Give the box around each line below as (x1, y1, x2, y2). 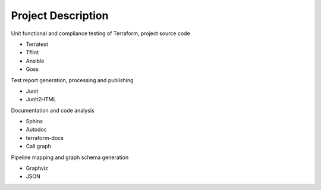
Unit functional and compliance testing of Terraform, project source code (11, 30, 190, 37)
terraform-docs (26, 134, 64, 141)
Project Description (11, 9, 109, 22)
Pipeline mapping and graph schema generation (11, 154, 129, 161)
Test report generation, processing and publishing (11, 76, 134, 83)
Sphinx (26, 118, 43, 125)
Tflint (26, 49, 39, 56)
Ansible (26, 57, 45, 64)
